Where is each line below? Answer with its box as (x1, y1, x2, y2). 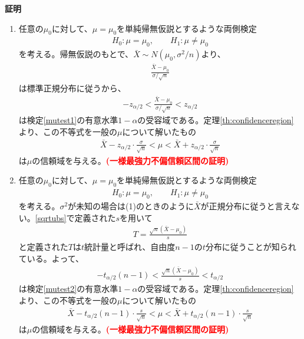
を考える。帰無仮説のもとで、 (18, 48, 134, 60)
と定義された (18, 241, 68, 253)
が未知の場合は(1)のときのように (68, 200, 194, 212)
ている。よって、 (18, 252, 84, 265)
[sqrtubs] (35, 211, 67, 223)
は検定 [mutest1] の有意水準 (18, 114, 118, 126)
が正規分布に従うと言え (200, 200, 292, 212)
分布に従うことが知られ (205, 241, 296, 253)
